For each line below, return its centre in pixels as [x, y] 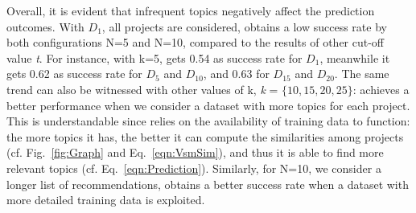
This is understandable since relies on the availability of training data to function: [208, 121]
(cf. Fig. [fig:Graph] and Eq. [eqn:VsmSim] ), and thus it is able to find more [195, 152]
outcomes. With [45, 26]
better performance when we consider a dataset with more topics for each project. [208, 105]
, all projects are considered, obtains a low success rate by [244, 26]
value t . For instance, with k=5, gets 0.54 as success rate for [154, 57]
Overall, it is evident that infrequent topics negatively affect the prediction [191, 10]
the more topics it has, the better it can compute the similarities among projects [205, 136]
